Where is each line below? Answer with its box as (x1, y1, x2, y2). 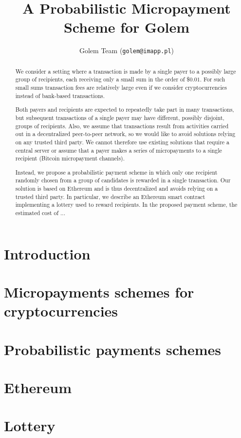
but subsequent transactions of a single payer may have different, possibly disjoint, (15, 113, 224, 121)
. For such (200, 75, 225, 83)
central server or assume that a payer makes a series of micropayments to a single (15, 146, 222, 154)
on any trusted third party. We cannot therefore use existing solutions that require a (15, 138, 230, 146)
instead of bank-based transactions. (15, 91, 105, 100)
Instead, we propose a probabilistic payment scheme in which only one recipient (15, 168, 218, 176)
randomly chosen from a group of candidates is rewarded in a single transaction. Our (15, 176, 231, 184)
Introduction (4, 243, 91, 263)
